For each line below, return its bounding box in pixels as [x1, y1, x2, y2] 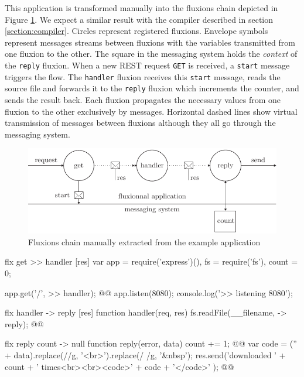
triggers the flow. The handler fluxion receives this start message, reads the [5, 70, 281, 83]
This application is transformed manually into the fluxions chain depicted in [5, 2, 278, 13]
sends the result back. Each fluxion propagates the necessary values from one [5, 93, 281, 105]
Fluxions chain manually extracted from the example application [28, 235, 261, 248]
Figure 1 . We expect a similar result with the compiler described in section [5, 13, 274, 25]
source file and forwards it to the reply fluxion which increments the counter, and [5, 82, 299, 94]
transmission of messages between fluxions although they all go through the [5, 116, 276, 129]
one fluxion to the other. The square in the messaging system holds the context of [5, 47, 298, 60]
